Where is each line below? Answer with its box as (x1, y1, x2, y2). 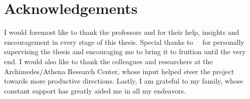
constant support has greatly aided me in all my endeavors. (4, 85, 186, 96)
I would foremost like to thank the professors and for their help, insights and (4, 27, 239, 37)
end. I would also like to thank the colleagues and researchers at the (4, 56, 213, 66)
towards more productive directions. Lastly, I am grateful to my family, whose (4, 76, 243, 86)
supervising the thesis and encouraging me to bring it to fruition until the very (4, 46, 246, 57)
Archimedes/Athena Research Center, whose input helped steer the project (4, 66, 234, 76)
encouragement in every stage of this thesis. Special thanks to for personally (4, 36, 244, 47)
